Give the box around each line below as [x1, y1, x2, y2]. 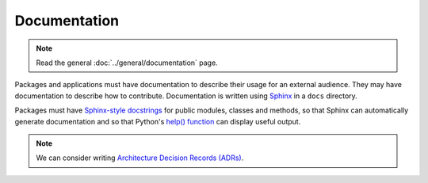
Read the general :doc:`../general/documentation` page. [36, 58, 218, 67]
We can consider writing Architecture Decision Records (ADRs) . [36, 153, 244, 162]
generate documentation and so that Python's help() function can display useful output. [14, 116, 301, 126]
